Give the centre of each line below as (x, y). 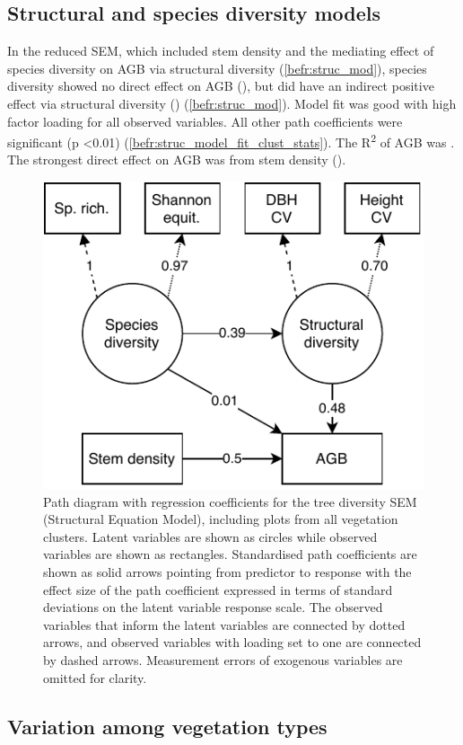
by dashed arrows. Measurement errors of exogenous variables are (223, 659)
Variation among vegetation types (167, 726)
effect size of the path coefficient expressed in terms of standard (218, 589)
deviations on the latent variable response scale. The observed (213, 607)
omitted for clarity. (95, 677)
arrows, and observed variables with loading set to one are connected (232, 642)
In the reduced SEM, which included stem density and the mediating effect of (221, 51)
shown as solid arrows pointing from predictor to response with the (227, 571)
